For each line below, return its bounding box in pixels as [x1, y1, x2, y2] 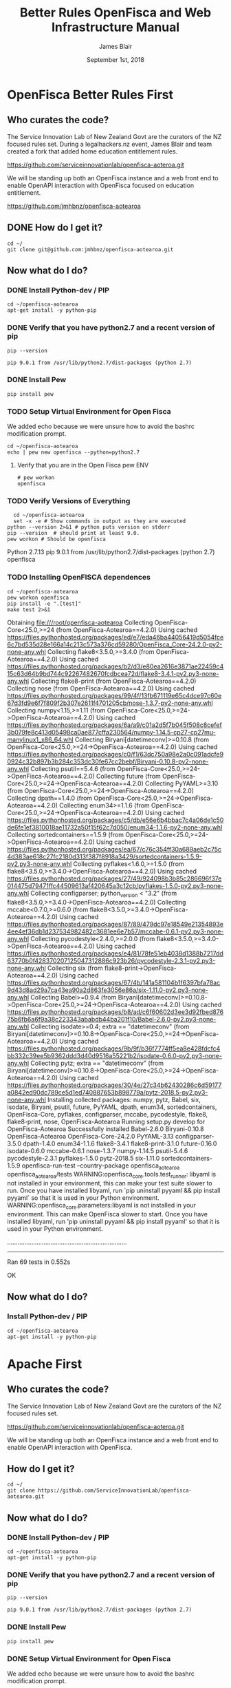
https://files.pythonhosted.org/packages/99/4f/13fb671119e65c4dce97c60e [7, 691, 222, 699]
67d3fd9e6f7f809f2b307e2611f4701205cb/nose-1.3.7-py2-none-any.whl [7, 699, 213, 707]
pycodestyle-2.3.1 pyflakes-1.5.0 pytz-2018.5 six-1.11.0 [7, 1154, 160, 1162]
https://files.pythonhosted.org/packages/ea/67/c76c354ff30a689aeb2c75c [7, 845, 222, 853]
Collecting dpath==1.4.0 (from [7, 794, 93, 802]
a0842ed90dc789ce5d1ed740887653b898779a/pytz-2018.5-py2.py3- [7, 1088, 208, 1096]
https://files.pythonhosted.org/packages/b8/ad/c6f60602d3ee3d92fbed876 [7, 1007, 224, 1016]
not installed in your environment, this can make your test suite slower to [7, 1179, 213, 1188]
